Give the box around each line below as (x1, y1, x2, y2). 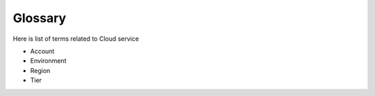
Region (30, 66, 51, 75)
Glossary (12, 10, 67, 26)
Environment (30, 57, 67, 65)
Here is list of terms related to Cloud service (12, 35, 139, 43)
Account (30, 47, 55, 55)
